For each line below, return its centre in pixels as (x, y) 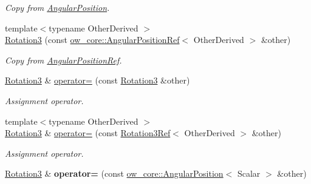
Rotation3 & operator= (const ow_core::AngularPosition (114, 173)
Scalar (249, 173)
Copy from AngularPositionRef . (63, 60)
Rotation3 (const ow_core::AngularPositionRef (92, 40)
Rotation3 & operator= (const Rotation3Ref (88, 133)
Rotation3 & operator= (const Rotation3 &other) (97, 80)
